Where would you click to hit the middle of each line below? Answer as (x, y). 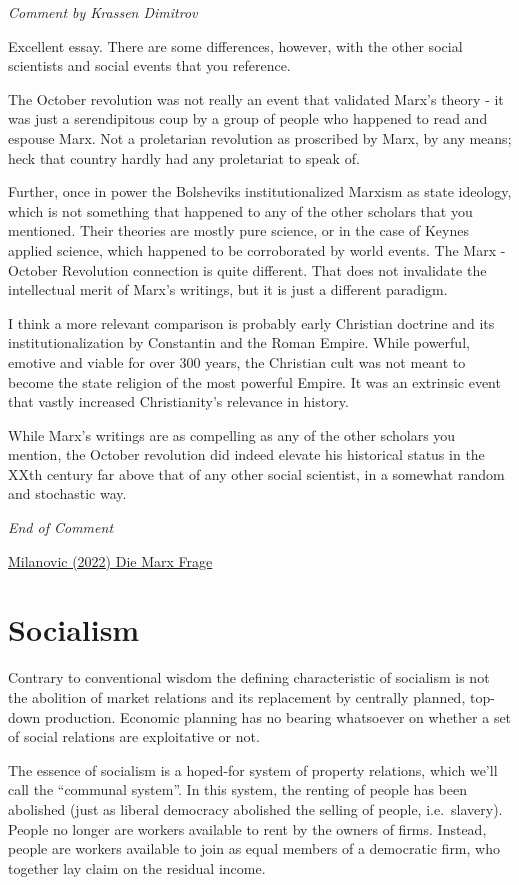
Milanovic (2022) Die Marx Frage (110, 560)
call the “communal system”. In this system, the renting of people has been (237, 789)
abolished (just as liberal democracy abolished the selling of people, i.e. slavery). (255, 808)
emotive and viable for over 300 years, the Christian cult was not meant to (237, 361)
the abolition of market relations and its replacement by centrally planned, (237, 696)
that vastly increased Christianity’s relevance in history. (178, 401)
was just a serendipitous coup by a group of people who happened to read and (248, 118)
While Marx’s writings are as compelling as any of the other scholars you (232, 434)
